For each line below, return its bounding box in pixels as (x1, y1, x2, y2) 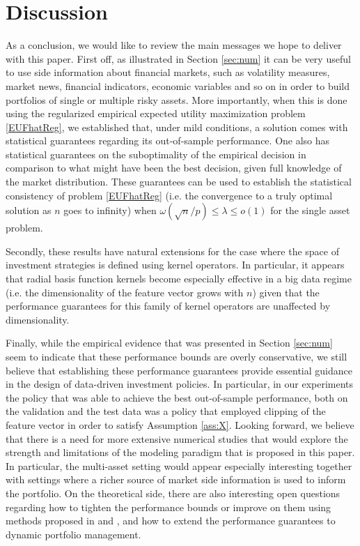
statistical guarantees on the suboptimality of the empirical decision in (6, 146, 306, 161)
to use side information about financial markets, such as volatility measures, (6, 65, 330, 79)
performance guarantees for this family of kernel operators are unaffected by (6, 298, 331, 313)
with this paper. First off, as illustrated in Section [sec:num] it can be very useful (6, 51, 351, 66)
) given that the (252, 285, 320, 299)
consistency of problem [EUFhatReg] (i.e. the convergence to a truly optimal (6, 188, 333, 202)
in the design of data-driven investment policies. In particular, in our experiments (6, 377, 354, 391)
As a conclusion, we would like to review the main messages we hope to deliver (6, 38, 342, 52)
